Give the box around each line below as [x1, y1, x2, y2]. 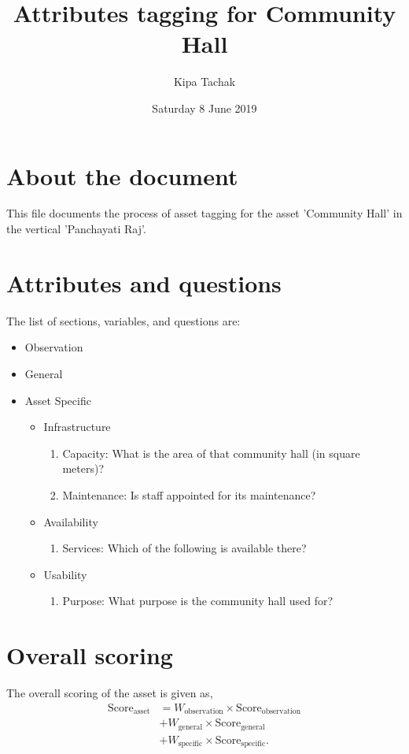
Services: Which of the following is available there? [62, 540, 307, 556]
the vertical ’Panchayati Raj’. [6, 221, 146, 237]
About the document [6, 159, 238, 191]
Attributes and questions [6, 266, 282, 299]
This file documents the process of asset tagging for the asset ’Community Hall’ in [6, 205, 403, 221]
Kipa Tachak [173, 73, 236, 90]
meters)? [62, 460, 104, 477]
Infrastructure [43, 418, 111, 435]
